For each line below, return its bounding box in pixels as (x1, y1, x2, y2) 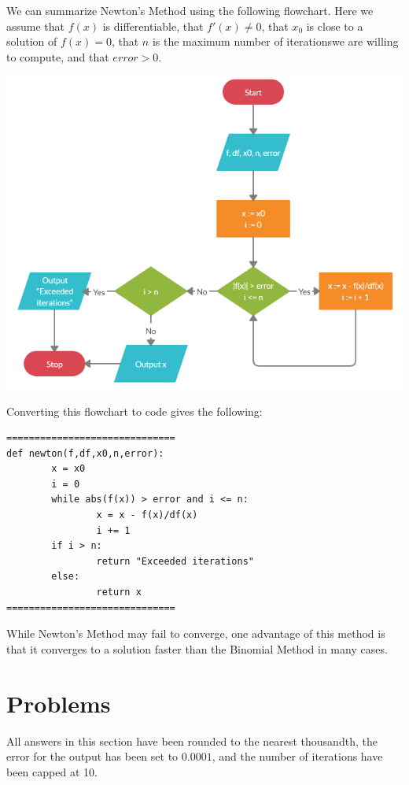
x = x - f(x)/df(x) (96, 509, 198, 521)
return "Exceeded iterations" (96, 555, 254, 567)
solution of (6, 33, 57, 50)
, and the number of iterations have (212, 748, 383, 765)
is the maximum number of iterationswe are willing (152, 33, 399, 50)
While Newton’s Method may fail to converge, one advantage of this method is (6, 625, 385, 642)
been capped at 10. (6, 763, 98, 779)
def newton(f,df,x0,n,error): (6, 447, 164, 459)
